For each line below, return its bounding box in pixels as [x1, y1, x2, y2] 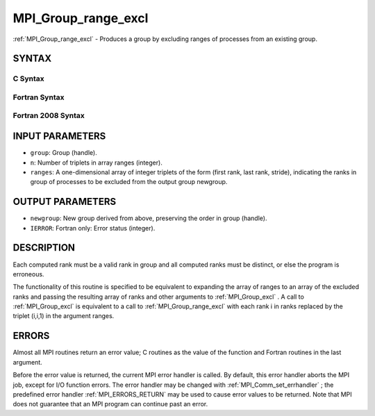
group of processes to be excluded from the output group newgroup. [30, 178, 228, 186]
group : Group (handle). [30, 149, 97, 157]
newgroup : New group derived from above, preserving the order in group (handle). [30, 214, 267, 222]
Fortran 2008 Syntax [12, 111, 85, 121]
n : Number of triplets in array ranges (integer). [30, 158, 162, 167]
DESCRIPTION [12, 242, 76, 253]
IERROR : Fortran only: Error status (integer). [30, 224, 156, 232]
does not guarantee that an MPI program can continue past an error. [12, 400, 208, 408]
